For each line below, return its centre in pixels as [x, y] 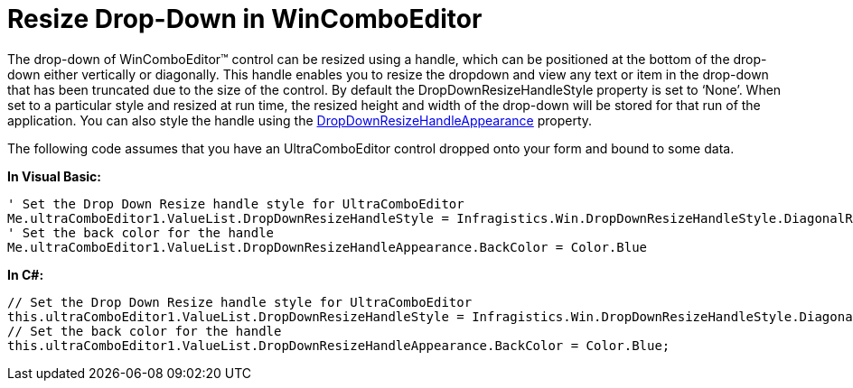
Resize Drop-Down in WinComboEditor [245, 19]
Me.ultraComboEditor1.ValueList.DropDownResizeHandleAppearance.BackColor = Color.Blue [328, 247]
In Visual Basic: [54, 176]
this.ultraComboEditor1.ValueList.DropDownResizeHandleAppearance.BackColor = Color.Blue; [339, 345]
